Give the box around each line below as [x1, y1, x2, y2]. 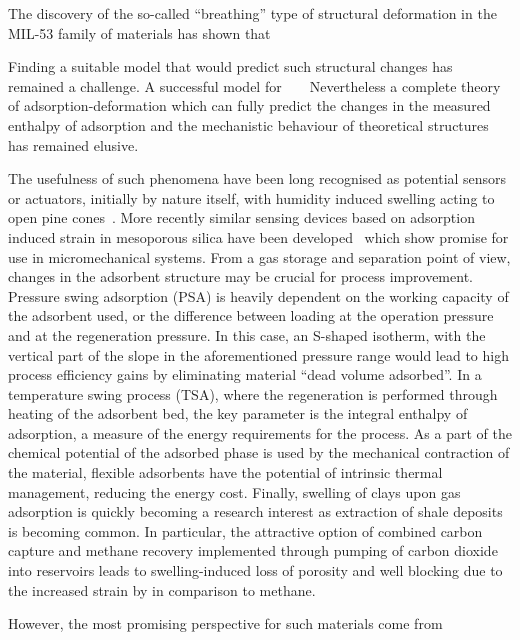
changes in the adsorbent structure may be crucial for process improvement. [8, 266, 473, 287]
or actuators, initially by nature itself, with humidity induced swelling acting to [8, 187, 495, 208]
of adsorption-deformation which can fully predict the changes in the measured [8, 95, 491, 116]
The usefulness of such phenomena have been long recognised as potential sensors [8, 168, 507, 189]
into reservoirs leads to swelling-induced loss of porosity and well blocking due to [8, 560, 503, 581]
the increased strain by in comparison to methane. [8, 579, 316, 600]
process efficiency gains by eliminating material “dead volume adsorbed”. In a [8, 364, 482, 385]
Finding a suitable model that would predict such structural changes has [8, 56, 453, 77]
